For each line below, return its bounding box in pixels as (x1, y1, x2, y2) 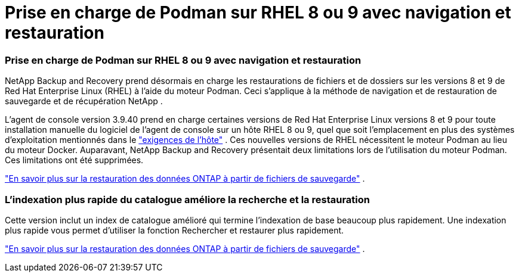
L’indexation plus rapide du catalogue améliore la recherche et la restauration (5, 193, 370, 206)
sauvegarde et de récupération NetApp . (5, 96, 163, 107)
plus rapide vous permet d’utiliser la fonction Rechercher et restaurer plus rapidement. (5, 225, 344, 235)
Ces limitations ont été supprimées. (5, 155, 144, 166)
